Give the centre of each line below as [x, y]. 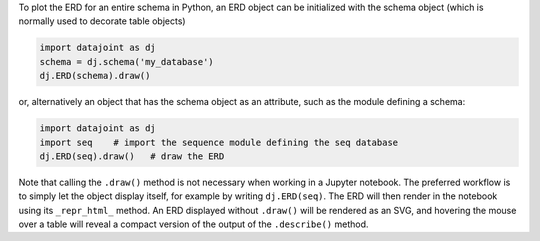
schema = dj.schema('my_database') [126, 61]
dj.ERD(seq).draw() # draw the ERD [132, 156]
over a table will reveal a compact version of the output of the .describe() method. [193, 224]
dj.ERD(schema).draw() [95, 76]
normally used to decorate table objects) [102, 21]
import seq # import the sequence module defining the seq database [219, 142]
